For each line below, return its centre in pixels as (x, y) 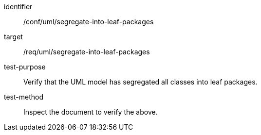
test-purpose (25, 67)
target (13, 37)
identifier (18, 7)
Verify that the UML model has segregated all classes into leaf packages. (140, 82)
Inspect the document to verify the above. (91, 112)
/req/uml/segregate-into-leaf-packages (87, 52)
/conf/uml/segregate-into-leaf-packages (89, 22)
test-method (24, 97)
